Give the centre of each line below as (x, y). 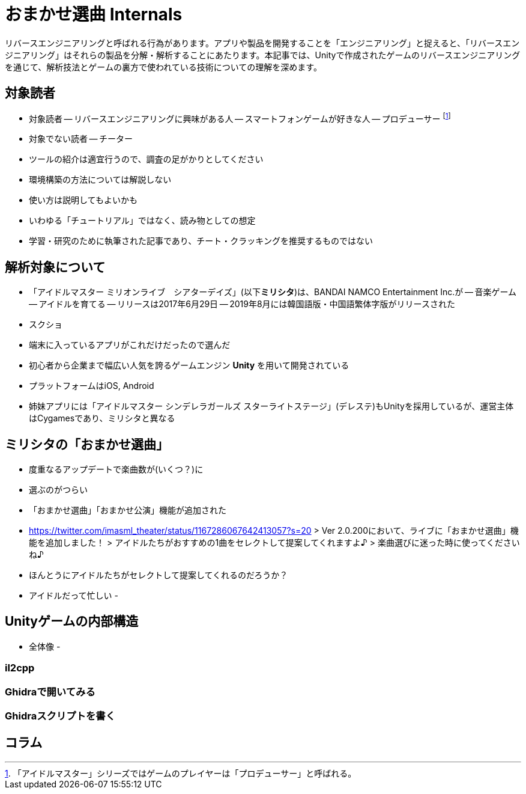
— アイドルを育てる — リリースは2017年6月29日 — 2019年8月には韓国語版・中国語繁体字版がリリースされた (242, 304)
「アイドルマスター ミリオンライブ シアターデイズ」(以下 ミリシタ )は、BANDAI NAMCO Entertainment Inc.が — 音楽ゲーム (273, 292)
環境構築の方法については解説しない (100, 180)
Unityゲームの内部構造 (72, 621)
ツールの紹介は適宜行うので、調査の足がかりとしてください (146, 159)
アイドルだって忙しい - (74, 595)
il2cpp (20, 668)
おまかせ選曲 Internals (94, 14)
